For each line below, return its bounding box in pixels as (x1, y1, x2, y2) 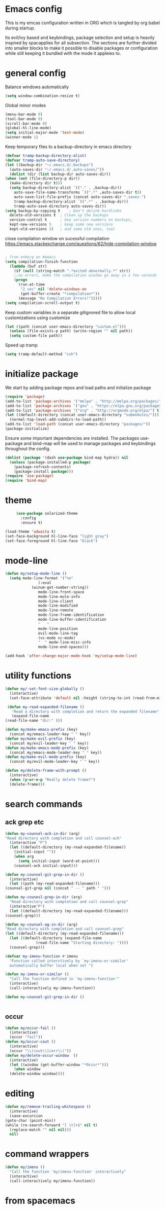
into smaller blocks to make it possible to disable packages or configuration (5, 45, 158, 51)
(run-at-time (18, 282, 45, 287)
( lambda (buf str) (9, 264, 48, 269)
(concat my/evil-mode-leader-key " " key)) (9, 759, 100, 764)
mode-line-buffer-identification (38, 617, 107, 622)
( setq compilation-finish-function (5, 259, 78, 264)
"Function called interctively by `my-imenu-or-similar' (9, 958, 129, 963)
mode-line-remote (38, 608, 74, 613)
